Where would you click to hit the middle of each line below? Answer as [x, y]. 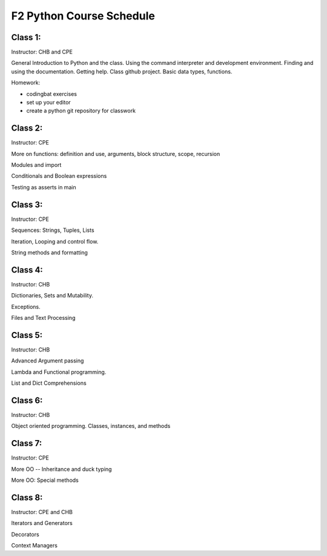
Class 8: [27, 497]
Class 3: [27, 204]
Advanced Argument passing [48, 361]
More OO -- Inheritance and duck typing [61, 469]
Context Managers [34, 546]
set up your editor [48, 103]
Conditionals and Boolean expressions [59, 176]
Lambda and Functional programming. [59, 372]
